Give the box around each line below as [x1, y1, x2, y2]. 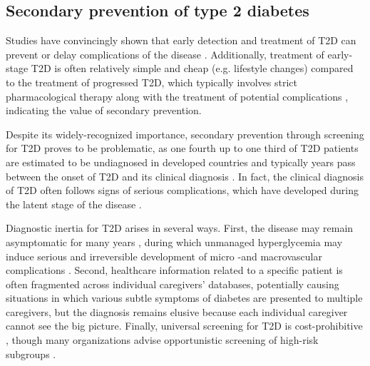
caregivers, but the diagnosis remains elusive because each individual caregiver [6, 304, 348, 319]
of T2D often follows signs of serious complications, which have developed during [6, 183, 359, 198]
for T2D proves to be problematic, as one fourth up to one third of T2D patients [6, 141, 359, 156]
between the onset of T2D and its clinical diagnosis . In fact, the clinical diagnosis [6, 168, 364, 183]
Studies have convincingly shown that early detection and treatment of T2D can [6, 33, 356, 48]
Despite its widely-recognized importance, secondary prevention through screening [6, 126, 364, 141]
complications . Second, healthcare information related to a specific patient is [6, 263, 343, 278]
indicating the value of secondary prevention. [6, 103, 202, 118]
